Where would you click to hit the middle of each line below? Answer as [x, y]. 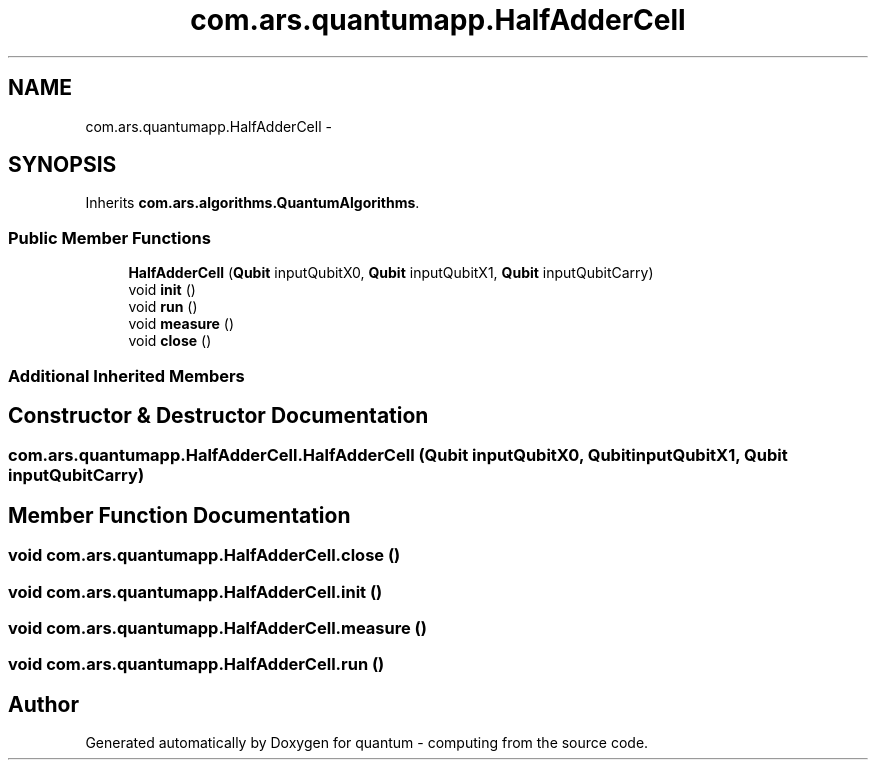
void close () [170, 341]
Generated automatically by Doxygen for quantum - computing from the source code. [367, 743]
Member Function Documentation [179, 515]
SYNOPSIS [62, 165]
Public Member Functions [109, 237]
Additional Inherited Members [126, 375]
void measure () [181, 324]
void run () [163, 307]
